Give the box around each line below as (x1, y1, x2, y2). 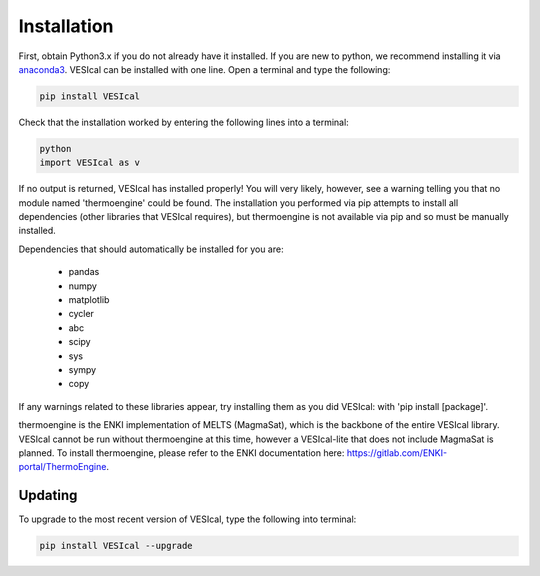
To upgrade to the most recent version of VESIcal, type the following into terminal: (18, 513, 357, 525)
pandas (68, 266, 100, 278)
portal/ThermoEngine (18, 461, 107, 473)
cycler (68, 308, 95, 320)
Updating (18, 487, 78, 504)
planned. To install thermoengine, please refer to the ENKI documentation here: (18, 446, 345, 459)
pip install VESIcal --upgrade (39, 540, 194, 552)
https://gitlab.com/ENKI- (346, 446, 448, 459)
